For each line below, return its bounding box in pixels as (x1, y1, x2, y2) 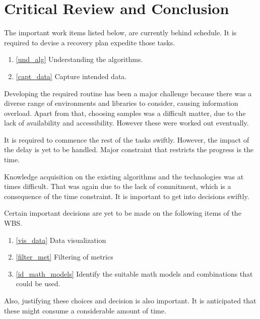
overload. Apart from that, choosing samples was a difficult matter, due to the (4, 107, 246, 118)
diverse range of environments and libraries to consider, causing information (4, 98, 238, 108)
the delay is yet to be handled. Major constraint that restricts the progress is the (4, 144, 254, 155)
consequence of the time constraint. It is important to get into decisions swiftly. (4, 190, 249, 201)
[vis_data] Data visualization (16, 234, 106, 245)
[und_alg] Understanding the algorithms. (16, 54, 143, 65)
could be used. (16, 278, 60, 289)
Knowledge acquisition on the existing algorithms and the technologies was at (4, 171, 244, 181)
